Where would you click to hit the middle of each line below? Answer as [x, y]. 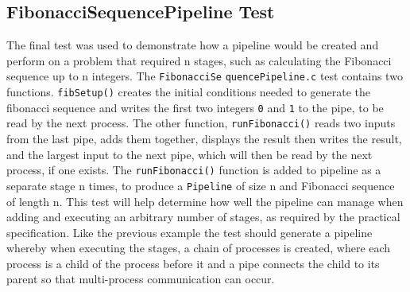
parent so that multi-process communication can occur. [141, 279]
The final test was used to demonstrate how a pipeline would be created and [193, 45]
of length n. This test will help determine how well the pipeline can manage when [205, 201]
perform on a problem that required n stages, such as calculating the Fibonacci [199, 60]
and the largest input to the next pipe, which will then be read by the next [190, 154]
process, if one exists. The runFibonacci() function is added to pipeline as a [194, 170]
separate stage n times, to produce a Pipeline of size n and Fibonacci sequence [201, 185]
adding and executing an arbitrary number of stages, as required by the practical [203, 217]
